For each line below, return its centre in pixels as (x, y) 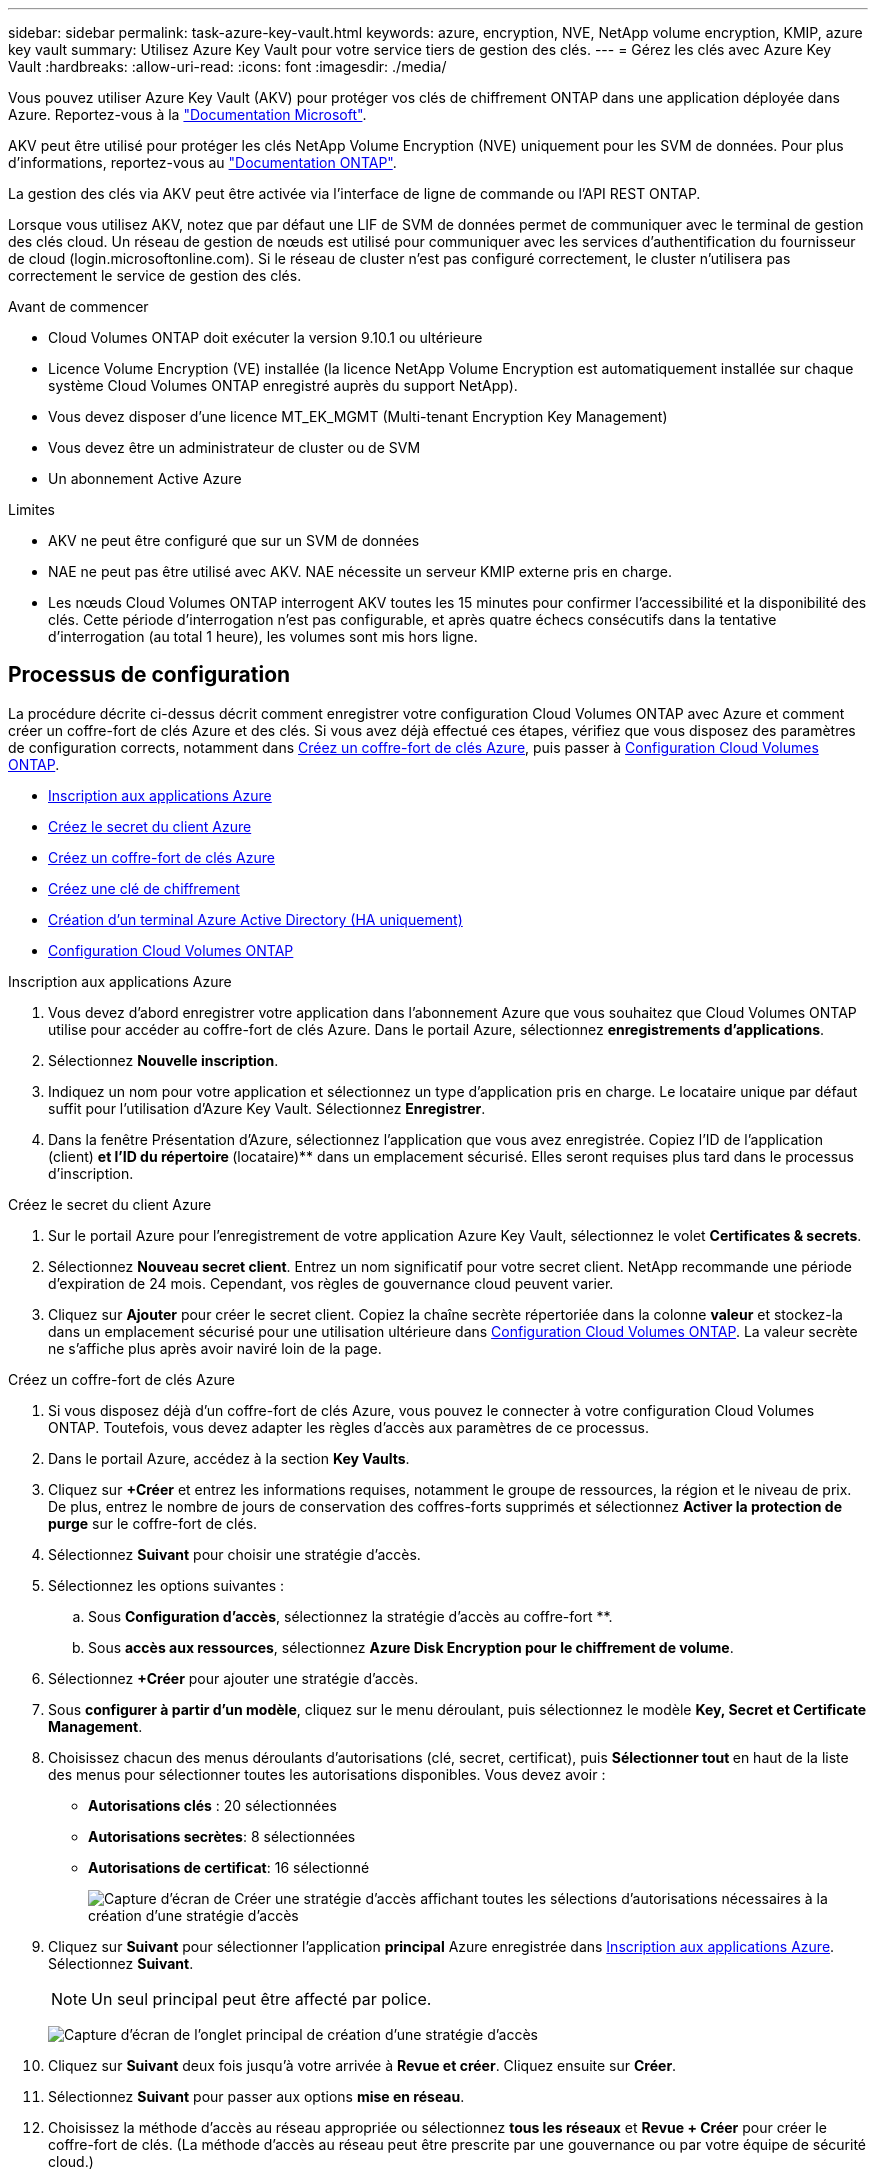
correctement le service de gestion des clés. (155, 275)
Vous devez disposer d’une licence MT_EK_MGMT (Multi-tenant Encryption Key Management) (358, 416)
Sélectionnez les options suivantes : (166, 1585)
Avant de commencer (78, 306)
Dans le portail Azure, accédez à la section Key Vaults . (229, 1458)
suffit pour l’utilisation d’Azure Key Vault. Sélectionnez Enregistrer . (267, 1108)
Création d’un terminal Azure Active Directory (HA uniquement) (255, 919)
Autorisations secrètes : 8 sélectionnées (222, 1836)
